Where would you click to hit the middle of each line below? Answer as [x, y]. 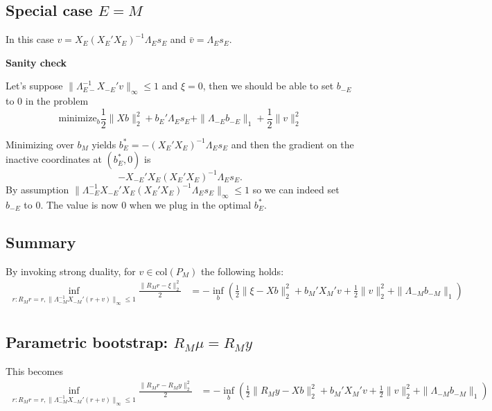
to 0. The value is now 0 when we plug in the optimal [138, 204]
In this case [30, 39]
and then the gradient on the [292, 144]
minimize [78, 119]
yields [104, 144]
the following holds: [242, 271]
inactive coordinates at [54, 159]
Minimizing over [40, 144]
